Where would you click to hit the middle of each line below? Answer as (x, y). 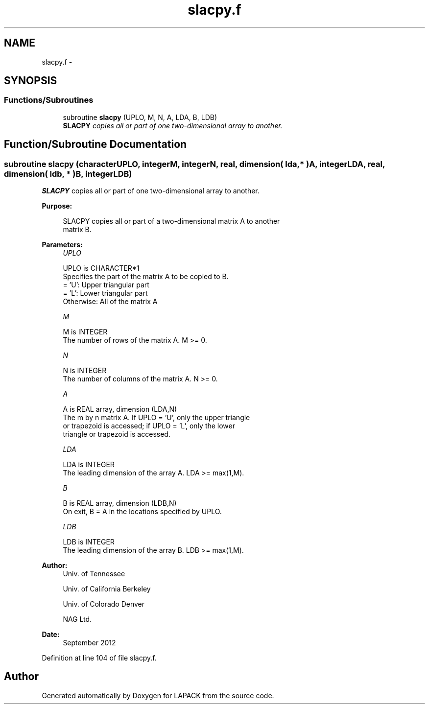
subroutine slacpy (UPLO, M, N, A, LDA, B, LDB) (140, 117)
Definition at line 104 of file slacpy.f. (99, 658)
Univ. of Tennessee (94, 574)
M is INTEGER (85, 332)
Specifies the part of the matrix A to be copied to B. (146, 277)
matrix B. (77, 230)
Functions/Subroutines (49, 100)
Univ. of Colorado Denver (104, 604)
